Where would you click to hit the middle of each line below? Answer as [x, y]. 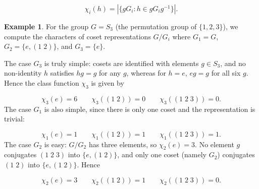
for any [110, 73]
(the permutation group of [156, 26]
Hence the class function [42, 82]
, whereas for [146, 73]
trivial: [14, 119]
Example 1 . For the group [46, 26]
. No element [215, 144]
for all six [226, 73]
